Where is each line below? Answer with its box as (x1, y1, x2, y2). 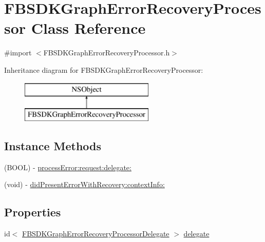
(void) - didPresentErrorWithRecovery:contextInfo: (4, 179, 165, 190)
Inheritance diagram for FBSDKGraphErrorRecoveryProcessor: (4, 64, 203, 75)
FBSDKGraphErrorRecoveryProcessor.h (43, 47, 170, 58)
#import (4, 47, 32, 58)
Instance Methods (4, 138, 101, 154)
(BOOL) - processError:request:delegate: (4, 162, 131, 172)
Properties (4, 204, 61, 220)
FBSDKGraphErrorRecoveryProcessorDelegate (22, 228, 169, 239)
